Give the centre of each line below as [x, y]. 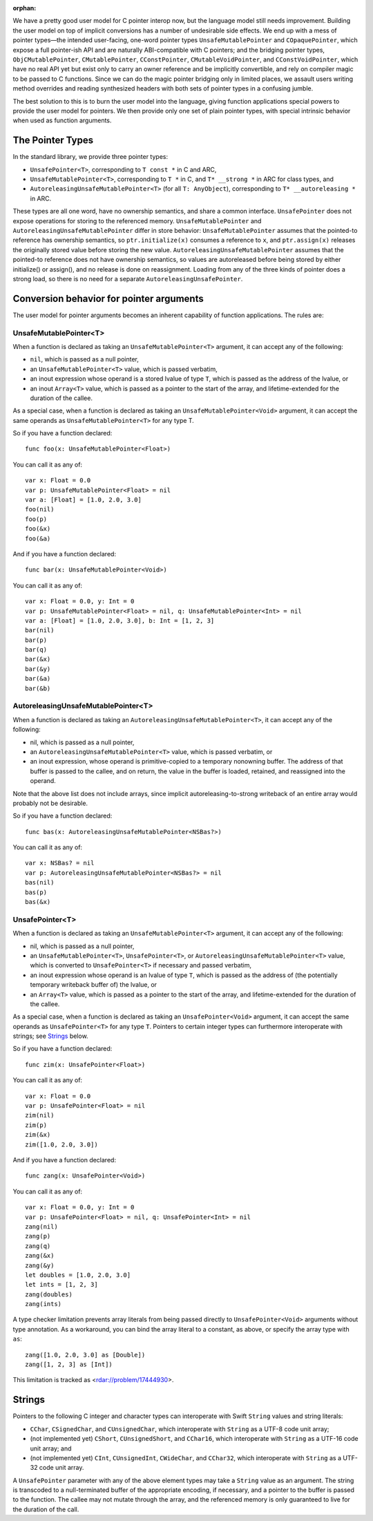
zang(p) [38, 1236]
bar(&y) [38, 669]
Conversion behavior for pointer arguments [108, 298]
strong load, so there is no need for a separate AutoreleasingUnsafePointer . [128, 278]
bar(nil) [40, 630]
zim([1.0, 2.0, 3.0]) [61, 1144]
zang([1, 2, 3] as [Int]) [69, 1364]
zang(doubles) [49, 1294]
